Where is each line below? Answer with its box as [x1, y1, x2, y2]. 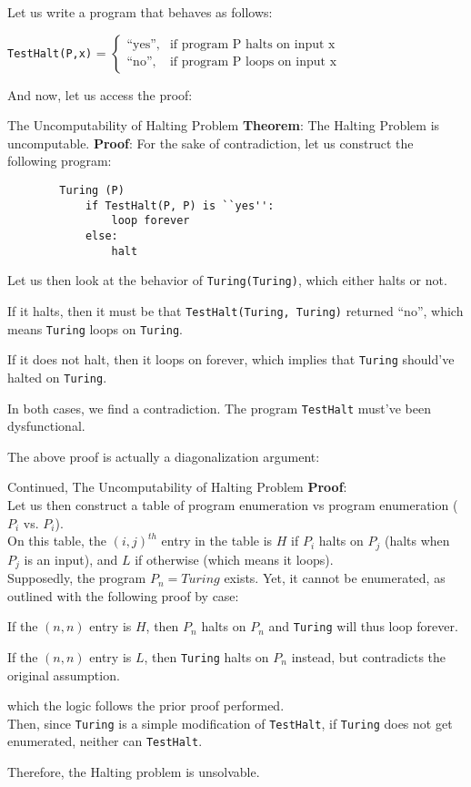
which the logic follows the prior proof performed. [7, 696, 285, 715]
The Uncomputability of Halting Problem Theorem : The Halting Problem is [7, 116, 440, 135]
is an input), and [24, 549, 118, 568]
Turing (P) [59, 183, 125, 197]
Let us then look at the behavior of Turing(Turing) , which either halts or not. [7, 271, 447, 290]
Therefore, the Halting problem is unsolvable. [7, 762, 260, 782]
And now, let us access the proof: [7, 85, 193, 104]
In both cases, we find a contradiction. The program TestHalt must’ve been [7, 398, 431, 417]
